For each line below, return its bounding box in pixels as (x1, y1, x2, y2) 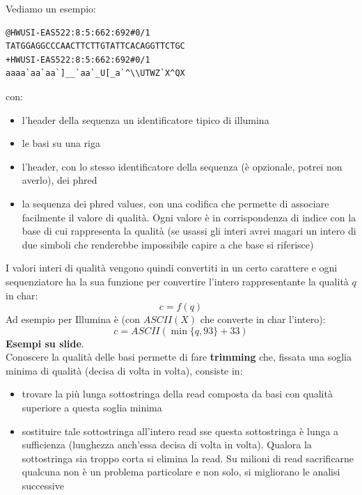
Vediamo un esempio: (6, 1, 96, 15)
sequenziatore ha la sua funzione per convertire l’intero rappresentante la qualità (6, 274, 349, 288)
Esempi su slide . (6, 336, 84, 350)
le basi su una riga (22, 136, 100, 150)
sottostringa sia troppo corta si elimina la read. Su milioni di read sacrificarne (22, 450, 354, 465)
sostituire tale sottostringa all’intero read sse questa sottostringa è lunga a (22, 423, 339, 438)
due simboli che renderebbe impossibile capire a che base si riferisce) (22, 237, 314, 251)
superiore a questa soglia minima (22, 400, 162, 415)
